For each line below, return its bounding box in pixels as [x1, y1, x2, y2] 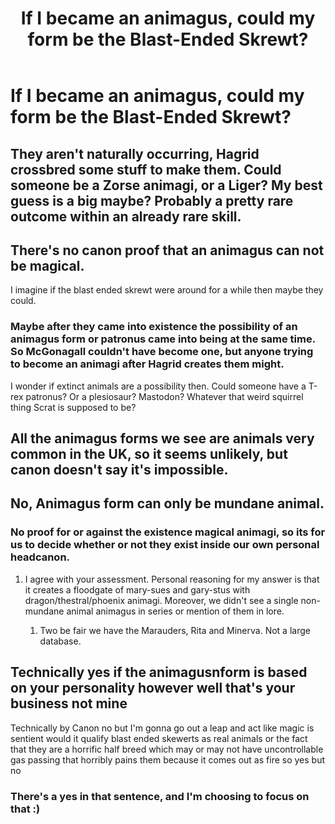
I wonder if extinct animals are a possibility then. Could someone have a [10, 380, 307, 392]
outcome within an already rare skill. [10, 208, 242, 225]
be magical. [10, 257, 85, 274]
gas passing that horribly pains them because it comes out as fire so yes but [10, 753, 326, 766]
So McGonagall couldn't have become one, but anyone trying [10, 345, 314, 359]
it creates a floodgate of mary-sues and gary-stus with [24, 583, 251, 596]
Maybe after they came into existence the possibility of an [10, 320, 298, 334]
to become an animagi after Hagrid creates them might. [10, 357, 285, 371]
